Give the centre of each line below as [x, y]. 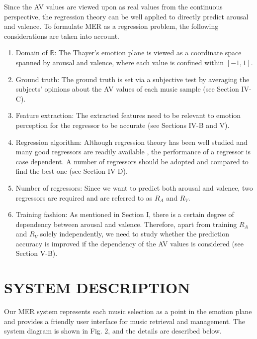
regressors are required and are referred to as [84, 197]
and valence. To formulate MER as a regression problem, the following [111, 26]
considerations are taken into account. [62, 36]
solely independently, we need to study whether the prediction [135, 234]
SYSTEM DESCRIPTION [97, 287]
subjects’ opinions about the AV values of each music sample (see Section [127, 89]
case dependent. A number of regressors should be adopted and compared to [132, 161]
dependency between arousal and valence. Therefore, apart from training [126, 224]
